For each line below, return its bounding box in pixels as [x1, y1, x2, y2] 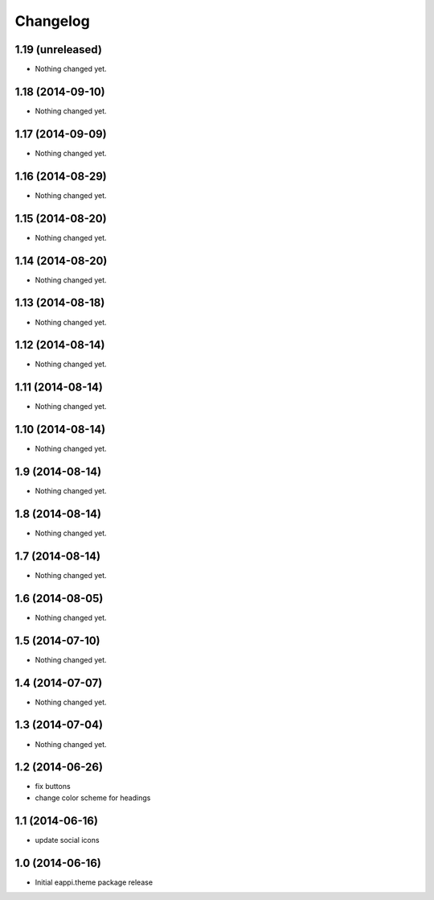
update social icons [35, 835, 100, 844]
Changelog [14, 12, 90, 30]
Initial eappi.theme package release [35, 877, 153, 887]
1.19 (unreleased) [14, 43, 102, 56]
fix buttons [35, 782, 72, 791]
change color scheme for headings [35, 793, 151, 803]
